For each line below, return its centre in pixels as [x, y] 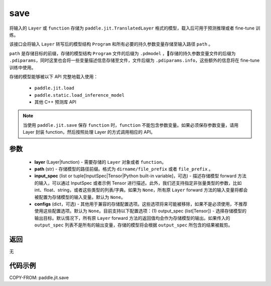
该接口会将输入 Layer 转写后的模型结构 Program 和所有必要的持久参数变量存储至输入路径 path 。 [111, 44]
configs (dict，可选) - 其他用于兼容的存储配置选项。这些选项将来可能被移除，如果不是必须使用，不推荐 [141, 204]
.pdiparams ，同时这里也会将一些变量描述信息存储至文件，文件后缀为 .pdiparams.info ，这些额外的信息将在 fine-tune [134, 61]
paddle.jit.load [54, 88]
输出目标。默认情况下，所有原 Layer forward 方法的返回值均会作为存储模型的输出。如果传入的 [132, 218]
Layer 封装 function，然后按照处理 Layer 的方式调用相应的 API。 [89, 132]
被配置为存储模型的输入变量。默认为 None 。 [80, 197]
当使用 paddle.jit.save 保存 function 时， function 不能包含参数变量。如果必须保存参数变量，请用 [130, 125]
